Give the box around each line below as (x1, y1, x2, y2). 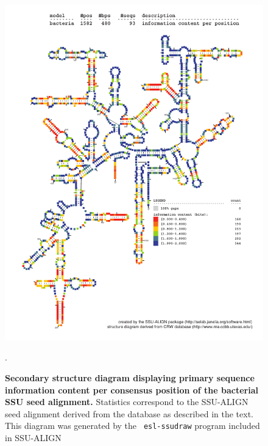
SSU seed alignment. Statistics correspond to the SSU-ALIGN (5, 395, 249, 408)
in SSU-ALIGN (5, 431, 62, 444)
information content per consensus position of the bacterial (5, 383, 258, 396)
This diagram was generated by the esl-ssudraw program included (5, 419, 260, 432)
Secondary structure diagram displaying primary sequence (5, 371, 255, 384)
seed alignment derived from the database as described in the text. (5, 407, 253, 420)
